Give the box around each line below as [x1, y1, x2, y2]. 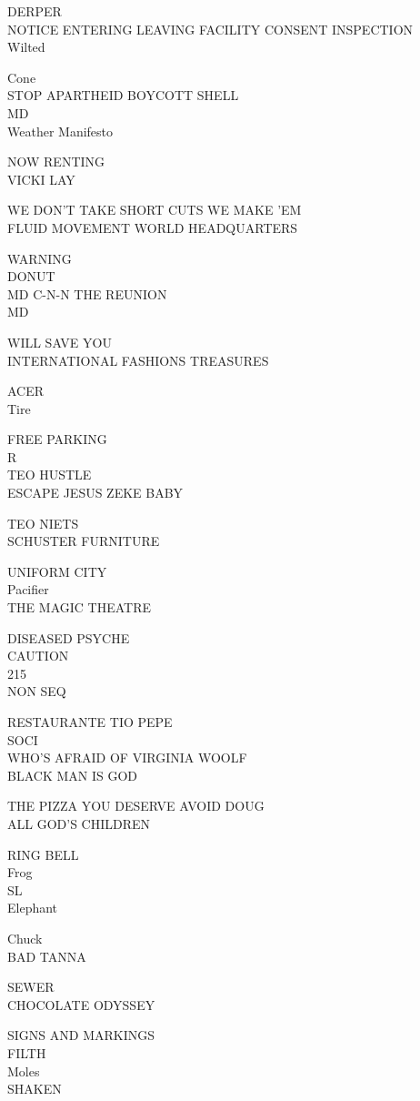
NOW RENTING [7, 152, 105, 171]
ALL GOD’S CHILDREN [7, 813, 151, 833]
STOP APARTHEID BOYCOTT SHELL [7, 86, 239, 105]
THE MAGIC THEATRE [7, 598, 151, 617]
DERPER [7, 2, 62, 20]
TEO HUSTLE [7, 465, 92, 484]
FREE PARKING [7, 429, 107, 449]
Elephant [7, 898, 58, 917]
